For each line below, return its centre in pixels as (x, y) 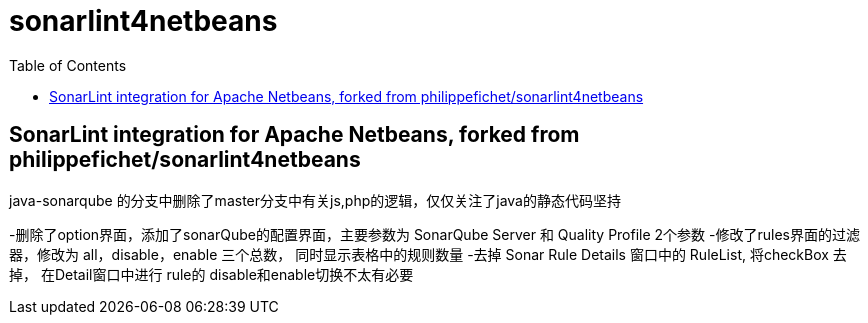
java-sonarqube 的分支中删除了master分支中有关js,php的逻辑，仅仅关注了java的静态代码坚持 (315, 200)
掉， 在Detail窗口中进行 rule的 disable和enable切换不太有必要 (211, 274)
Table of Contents (68, 65)
